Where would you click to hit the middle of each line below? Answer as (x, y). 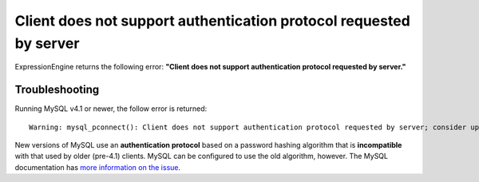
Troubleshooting (57, 90)
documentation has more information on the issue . (98, 167)
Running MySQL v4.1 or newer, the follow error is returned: (111, 109)
